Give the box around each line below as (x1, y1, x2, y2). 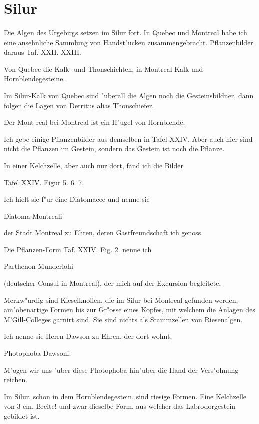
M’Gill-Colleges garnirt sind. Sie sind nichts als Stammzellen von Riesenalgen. (4, 314, 243, 324)
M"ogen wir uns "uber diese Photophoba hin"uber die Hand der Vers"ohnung (4, 364, 239, 375)
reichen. (4, 374, 28, 385)
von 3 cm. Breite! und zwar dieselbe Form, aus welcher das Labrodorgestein (4, 401, 236, 411)
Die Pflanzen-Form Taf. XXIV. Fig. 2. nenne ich (4, 244, 152, 254)
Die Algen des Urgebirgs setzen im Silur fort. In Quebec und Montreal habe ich (4, 27, 247, 37)
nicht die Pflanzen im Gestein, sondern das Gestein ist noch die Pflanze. (4, 143, 225, 154)
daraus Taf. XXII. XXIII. (4, 47, 81, 57)
